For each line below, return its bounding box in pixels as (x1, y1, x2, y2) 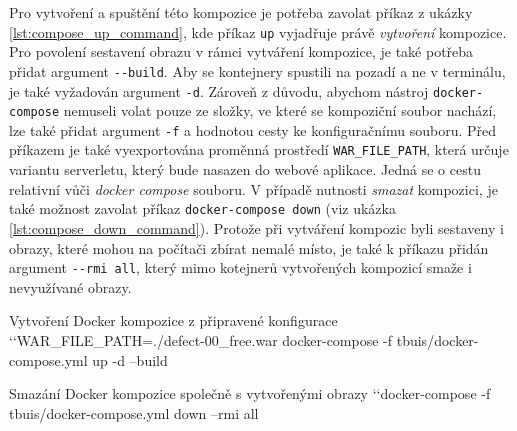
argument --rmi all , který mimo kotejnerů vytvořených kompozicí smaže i (9, 257, 472, 278)
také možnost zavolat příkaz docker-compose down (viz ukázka (9, 198, 396, 219)
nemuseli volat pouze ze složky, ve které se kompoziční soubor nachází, (63, 100, 497, 121)
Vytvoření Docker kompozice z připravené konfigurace (9, 310, 338, 331)
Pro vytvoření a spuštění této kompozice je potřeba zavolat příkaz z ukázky (9, 2, 473, 22)
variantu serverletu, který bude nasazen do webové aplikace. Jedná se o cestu (9, 159, 481, 180)
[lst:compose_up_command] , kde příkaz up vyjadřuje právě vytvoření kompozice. (9, 21, 507, 42)
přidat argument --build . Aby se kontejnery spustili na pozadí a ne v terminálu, (9, 60, 506, 81)
